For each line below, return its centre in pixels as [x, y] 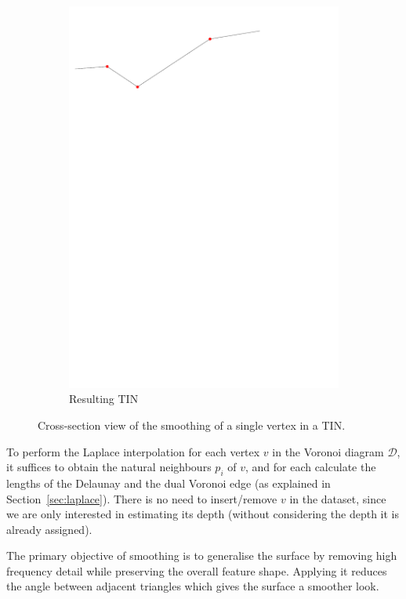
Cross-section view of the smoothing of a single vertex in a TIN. [192, 425]
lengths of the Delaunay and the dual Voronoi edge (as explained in [169, 483]
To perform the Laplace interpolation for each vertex [133, 451]
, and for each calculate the [310, 467]
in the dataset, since [338, 498]
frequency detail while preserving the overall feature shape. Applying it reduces [197, 570]
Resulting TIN [104, 399]
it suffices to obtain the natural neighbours [109, 467]
